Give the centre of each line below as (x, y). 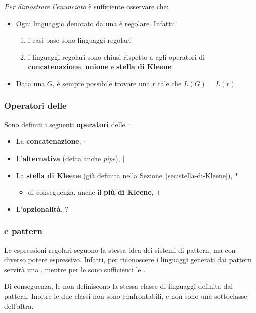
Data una (30, 83)
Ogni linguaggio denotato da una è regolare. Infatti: (95, 23)
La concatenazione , (48, 141)
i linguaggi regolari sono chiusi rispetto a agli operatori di (116, 56)
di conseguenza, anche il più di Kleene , (91, 192)
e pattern (23, 231)
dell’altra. (19, 306)
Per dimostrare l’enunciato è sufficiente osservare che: (86, 6)
